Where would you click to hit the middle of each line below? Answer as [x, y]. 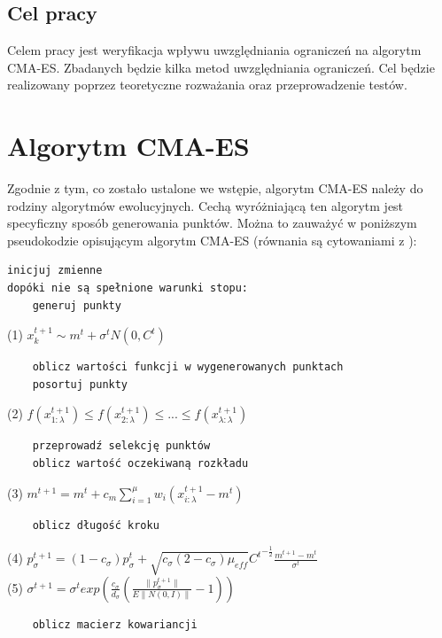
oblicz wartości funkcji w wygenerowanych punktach [188, 367]
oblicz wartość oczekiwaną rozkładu [140, 464]
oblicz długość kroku [96, 525]
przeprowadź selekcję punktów [121, 446]
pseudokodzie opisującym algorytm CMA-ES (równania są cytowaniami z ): [212, 240]
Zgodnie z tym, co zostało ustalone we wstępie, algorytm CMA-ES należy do [215, 188]
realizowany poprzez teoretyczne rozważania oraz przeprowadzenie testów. [207, 85]
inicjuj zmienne [55, 271]
